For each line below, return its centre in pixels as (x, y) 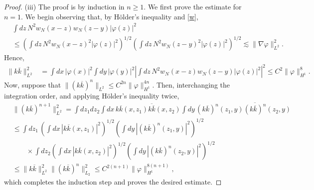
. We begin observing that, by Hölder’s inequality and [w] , (110, 16)
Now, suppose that (33, 84)
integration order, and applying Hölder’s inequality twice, (92, 95)
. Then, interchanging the (191, 84)
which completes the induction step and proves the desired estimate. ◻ (113, 182)
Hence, (14, 57)
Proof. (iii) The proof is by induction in (64, 6)
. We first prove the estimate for (193, 6)
